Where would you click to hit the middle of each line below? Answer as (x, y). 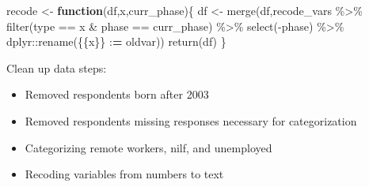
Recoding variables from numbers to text (124, 174)
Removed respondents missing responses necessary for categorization (191, 120)
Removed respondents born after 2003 (117, 94)
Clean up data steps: (57, 67)
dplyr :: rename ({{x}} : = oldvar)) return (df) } (116, 41)
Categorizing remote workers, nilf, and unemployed (148, 147)
